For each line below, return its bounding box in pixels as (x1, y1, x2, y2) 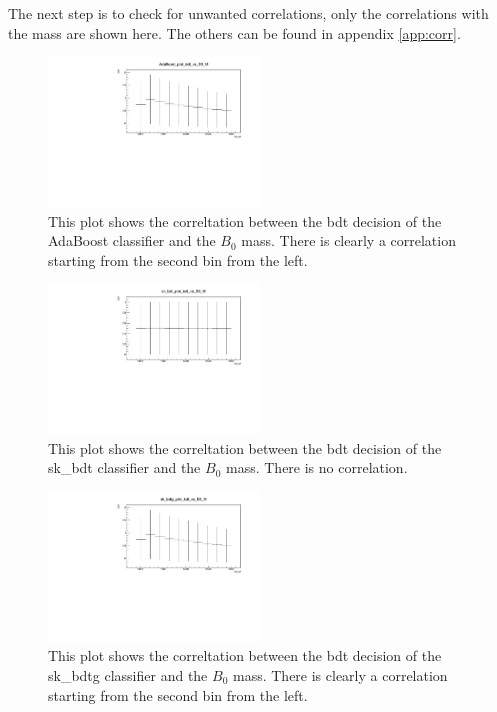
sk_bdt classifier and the (48, 457, 201, 478)
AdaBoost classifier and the (48, 230, 216, 251)
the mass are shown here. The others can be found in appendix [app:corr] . (8, 22, 461, 43)
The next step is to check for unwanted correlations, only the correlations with (8, 3, 489, 23)
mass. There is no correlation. (225, 457, 408, 478)
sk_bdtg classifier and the (48, 665, 208, 686)
